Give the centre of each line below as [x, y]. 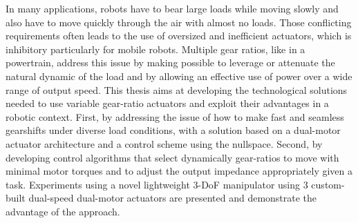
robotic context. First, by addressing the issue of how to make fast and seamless [175, 116]
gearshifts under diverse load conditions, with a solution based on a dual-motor [173, 130]
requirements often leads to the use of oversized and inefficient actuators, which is [179, 36]
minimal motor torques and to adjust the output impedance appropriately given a [179, 171]
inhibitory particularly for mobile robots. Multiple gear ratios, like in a [156, 49]
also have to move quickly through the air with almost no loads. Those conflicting [179, 22]
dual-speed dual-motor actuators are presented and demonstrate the [173, 198]
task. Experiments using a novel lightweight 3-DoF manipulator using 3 [157, 184]
